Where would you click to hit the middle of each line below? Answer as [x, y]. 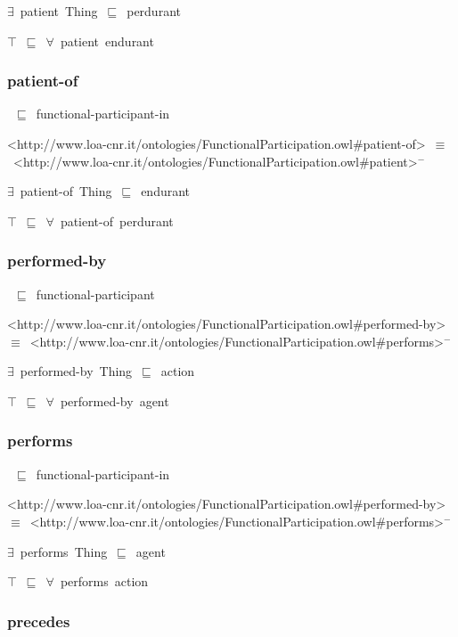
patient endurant [107, 41]
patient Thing [59, 11]
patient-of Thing [66, 191]
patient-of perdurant [117, 220]
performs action [104, 581]
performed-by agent [114, 400]
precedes [39, 621]
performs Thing [64, 551]
